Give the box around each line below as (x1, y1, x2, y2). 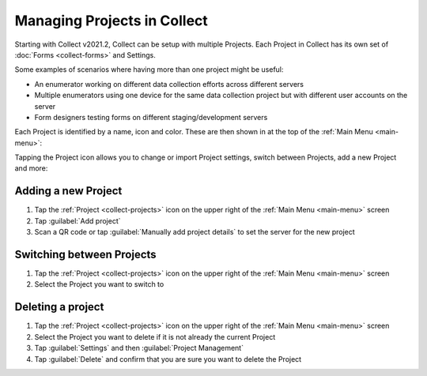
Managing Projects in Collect (14, 12, 209, 29)
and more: (14, 164, 48, 173)
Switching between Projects (14, 247, 157, 261)
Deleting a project (14, 300, 104, 314)
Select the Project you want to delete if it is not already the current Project (34, 332, 276, 341)
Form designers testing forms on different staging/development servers (34, 112, 268, 122)
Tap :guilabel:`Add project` (34, 216, 121, 225)
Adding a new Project (14, 184, 123, 197)
